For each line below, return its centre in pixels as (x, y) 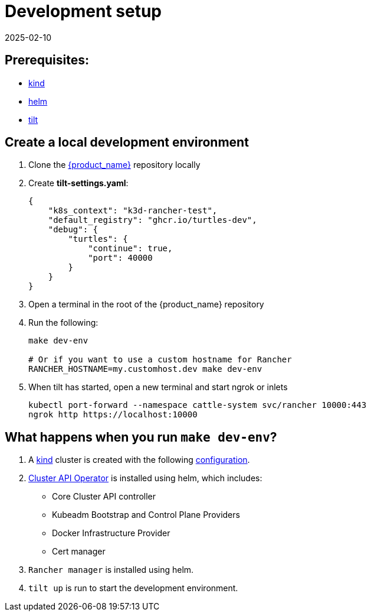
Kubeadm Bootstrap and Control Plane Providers (146, 515)
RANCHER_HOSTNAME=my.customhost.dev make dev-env (145, 369)
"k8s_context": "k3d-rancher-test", (133, 211)
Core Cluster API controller (104, 497)
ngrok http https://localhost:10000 (113, 415)
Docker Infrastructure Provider (111, 533)
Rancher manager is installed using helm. (111, 570)
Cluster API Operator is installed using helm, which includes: (145, 478)
